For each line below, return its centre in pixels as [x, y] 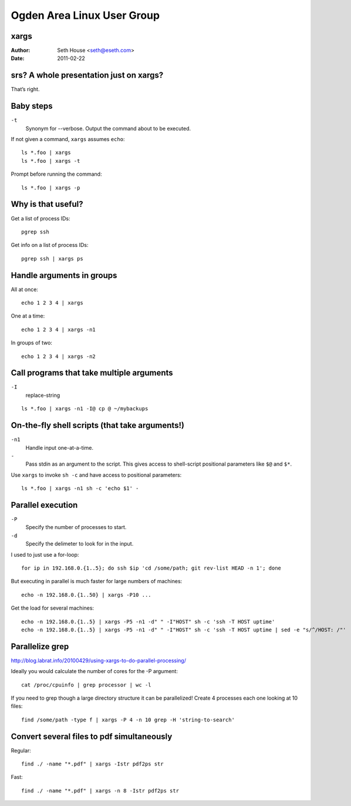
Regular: [21, 750]
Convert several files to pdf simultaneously [92, 736]
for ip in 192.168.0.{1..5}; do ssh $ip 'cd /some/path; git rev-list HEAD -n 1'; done [151, 568]
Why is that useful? [47, 204]
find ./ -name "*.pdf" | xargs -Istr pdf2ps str [92, 764]
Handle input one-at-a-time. [60, 447]
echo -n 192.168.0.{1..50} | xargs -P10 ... [87, 595]
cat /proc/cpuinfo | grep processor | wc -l [87, 685]
